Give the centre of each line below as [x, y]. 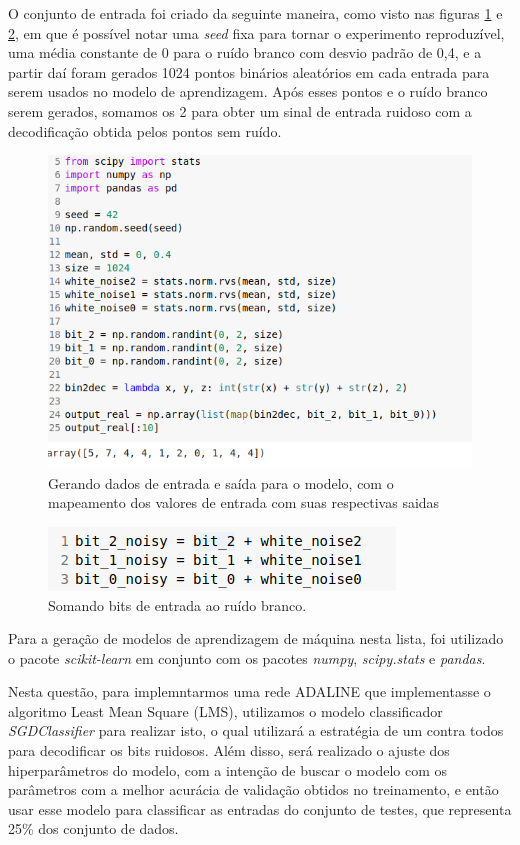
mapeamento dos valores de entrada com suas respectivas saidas [244, 502]
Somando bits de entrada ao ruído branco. [177, 604]
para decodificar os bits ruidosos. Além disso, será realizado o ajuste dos [229, 750]
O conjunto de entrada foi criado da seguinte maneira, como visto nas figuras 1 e [255, 13]
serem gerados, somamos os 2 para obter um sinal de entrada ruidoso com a [240, 110]
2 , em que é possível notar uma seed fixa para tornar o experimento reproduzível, [256, 32]
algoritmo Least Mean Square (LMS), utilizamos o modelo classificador [225, 710]
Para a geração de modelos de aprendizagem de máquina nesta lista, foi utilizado [256, 638]
